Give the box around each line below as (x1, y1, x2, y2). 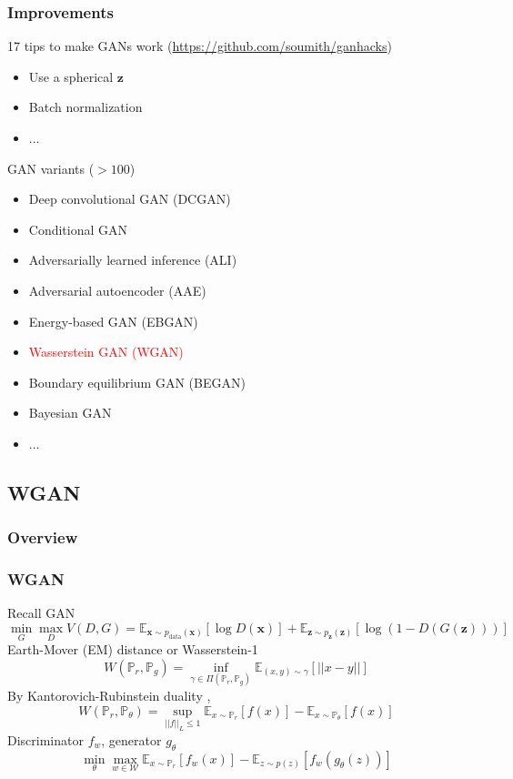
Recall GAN (7, 603, 75, 622)
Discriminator (7, 730, 84, 749)
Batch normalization (28, 97, 143, 116)
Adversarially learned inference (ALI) (28, 250, 237, 269)
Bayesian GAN (28, 403, 112, 422)
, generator (101, 730, 162, 749)
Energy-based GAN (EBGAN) (28, 311, 198, 330)
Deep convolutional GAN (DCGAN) (28, 189, 231, 208)
